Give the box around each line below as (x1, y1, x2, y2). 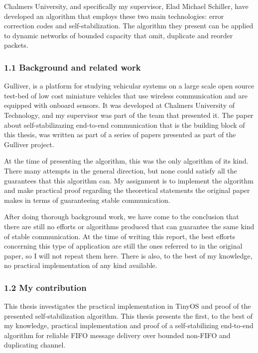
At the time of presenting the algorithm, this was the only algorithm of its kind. (4, 156, 249, 166)
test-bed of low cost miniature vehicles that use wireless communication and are (4, 90, 248, 100)
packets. (4, 40, 28, 50)
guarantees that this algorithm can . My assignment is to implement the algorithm (4, 175, 254, 185)
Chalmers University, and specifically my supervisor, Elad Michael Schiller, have (4, 1, 249, 11)
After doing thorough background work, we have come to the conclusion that (4, 211, 239, 222)
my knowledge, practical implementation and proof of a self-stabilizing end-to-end (4, 320, 254, 331)
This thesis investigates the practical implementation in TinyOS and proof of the (4, 301, 251, 311)
